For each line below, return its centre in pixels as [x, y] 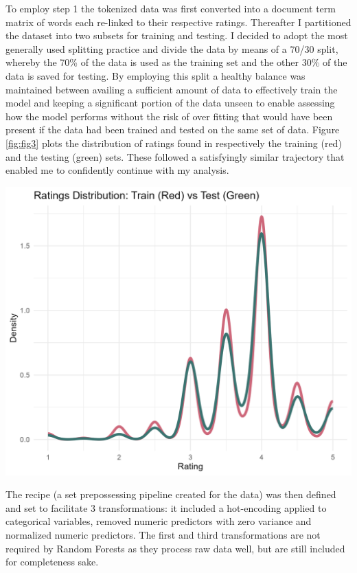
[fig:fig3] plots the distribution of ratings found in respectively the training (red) [174, 143]
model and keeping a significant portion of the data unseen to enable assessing [170, 103]
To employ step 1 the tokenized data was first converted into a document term [171, 8]
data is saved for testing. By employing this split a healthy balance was [156, 75]
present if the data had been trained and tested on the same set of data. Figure [173, 130]
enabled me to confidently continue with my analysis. [117, 170]
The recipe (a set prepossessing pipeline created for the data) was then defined [171, 494]
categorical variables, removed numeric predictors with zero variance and [159, 521]
